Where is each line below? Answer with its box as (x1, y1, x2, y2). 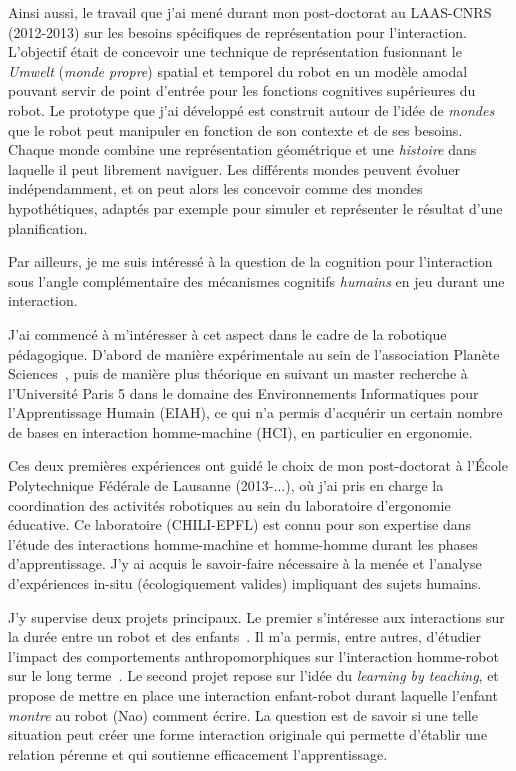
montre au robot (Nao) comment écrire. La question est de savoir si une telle (8, 704, 478, 725)
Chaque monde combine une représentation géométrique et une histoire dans (8, 139, 477, 160)
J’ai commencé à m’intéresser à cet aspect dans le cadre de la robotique (8, 323, 447, 344)
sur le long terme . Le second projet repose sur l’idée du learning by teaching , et (8, 665, 499, 686)
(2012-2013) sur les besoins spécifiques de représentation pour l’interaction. (8, 21, 467, 42)
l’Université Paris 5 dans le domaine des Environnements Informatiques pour (8, 382, 479, 403)
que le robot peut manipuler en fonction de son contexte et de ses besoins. (8, 119, 463, 140)
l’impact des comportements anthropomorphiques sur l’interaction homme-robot (8, 645, 499, 666)
